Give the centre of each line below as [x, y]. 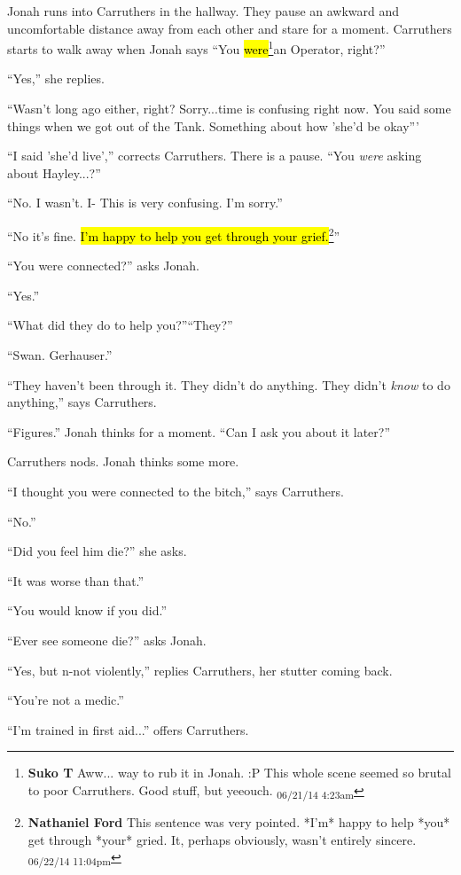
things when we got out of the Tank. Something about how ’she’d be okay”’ [213, 125]
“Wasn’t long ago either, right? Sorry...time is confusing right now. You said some [229, 109]
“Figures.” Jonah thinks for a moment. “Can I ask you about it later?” [199, 431]
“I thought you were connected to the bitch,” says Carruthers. [176, 491]
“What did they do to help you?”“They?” [120, 325]
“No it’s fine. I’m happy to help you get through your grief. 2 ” [174, 234]
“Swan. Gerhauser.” [60, 355]
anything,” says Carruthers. [82, 402]
